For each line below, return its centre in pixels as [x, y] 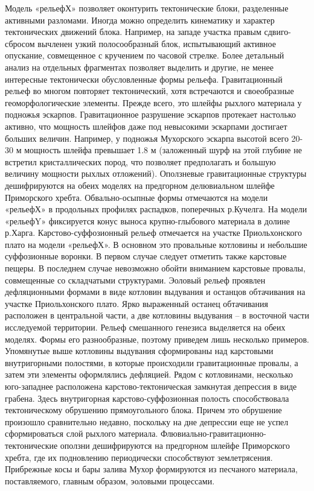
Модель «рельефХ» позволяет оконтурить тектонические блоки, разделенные [147, 8]
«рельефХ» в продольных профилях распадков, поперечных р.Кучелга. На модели [156, 209]
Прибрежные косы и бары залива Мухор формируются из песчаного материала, [151, 469]
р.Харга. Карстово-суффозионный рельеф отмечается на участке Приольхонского [153, 233]
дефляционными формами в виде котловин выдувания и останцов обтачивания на [155, 292]
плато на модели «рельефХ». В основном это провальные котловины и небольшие [156, 244]
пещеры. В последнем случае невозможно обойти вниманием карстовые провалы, [155, 268]
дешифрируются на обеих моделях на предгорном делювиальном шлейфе [140, 185]
